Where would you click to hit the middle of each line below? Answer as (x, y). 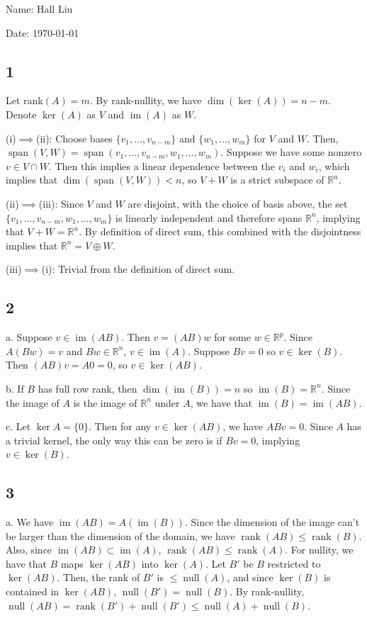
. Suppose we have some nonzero (291, 152)
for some (232, 337)
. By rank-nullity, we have (146, 100)
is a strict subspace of (277, 180)
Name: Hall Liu (39, 9)
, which (334, 165)
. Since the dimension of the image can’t (272, 522)
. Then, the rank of (98, 577)
